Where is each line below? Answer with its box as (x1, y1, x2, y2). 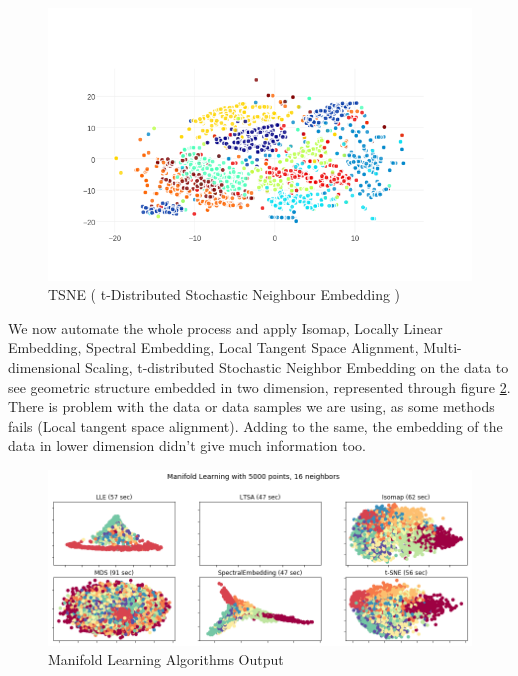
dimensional (8, 356, 81, 377)
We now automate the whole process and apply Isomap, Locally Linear (8, 317, 443, 338)
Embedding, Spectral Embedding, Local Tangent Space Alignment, (8, 337, 419, 358)
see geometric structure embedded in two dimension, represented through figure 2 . (8, 376, 511, 397)
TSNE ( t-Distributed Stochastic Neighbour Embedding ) (48, 284, 401, 305)
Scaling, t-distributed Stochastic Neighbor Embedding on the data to (85, 356, 509, 377)
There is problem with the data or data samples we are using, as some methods (8, 396, 495, 417)
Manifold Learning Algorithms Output (48, 649, 284, 670)
